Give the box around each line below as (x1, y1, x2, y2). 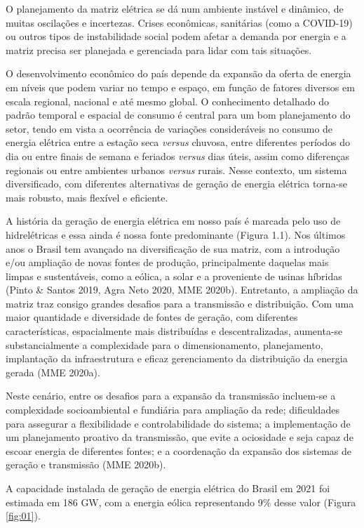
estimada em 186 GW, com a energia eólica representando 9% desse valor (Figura (6, 494, 356, 509)
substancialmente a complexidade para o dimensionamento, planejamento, (6, 337, 323, 352)
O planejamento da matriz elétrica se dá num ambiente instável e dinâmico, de (6, 1, 344, 15)
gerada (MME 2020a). (6, 364, 100, 379)
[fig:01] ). (6, 508, 41, 523)
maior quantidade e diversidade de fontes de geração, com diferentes (6, 310, 298, 324)
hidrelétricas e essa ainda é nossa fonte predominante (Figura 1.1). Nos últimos (6, 227, 346, 242)
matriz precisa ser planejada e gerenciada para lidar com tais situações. (6, 42, 312, 57)
